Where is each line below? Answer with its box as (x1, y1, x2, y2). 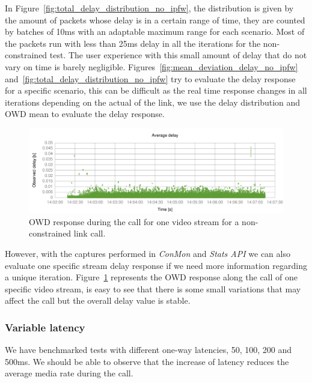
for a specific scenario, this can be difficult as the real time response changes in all (5, 84, 307, 97)
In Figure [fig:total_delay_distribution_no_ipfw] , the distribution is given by (5, 2, 294, 14)
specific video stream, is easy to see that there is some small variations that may (5, 282, 301, 295)
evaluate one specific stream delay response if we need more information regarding (5, 259, 307, 271)
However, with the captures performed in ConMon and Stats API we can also (5, 247, 290, 259)
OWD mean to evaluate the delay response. (5, 107, 165, 120)
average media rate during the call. (5, 367, 133, 379)
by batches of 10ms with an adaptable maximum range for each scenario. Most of (5, 25, 305, 38)
